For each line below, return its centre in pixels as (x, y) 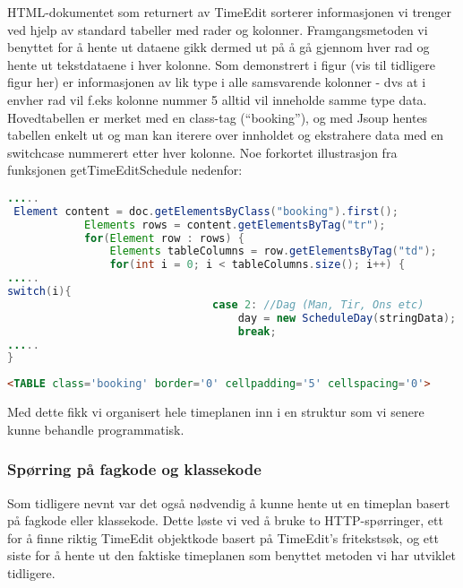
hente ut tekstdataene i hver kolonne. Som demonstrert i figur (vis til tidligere (221, 64)
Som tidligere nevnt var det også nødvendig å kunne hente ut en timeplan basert (229, 502)
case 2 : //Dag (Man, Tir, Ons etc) (318, 304)
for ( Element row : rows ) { (164, 238)
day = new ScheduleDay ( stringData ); (347, 318)
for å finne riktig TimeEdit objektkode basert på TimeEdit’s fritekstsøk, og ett (223, 537)
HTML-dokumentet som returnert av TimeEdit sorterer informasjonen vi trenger (230, 12)
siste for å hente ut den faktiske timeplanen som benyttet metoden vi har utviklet (231, 555)
